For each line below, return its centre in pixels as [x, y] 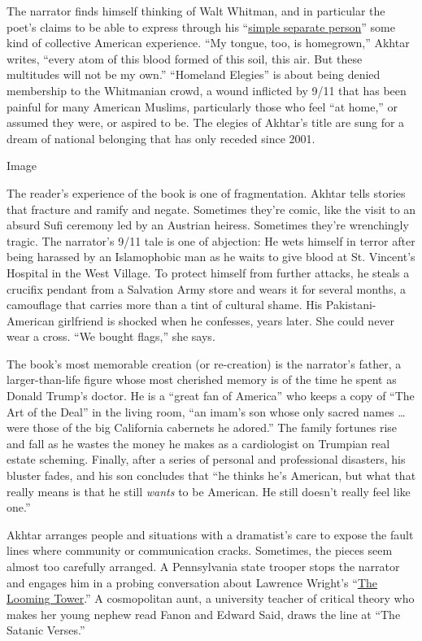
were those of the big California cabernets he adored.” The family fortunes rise [202, 427]
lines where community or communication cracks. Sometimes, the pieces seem [200, 550]
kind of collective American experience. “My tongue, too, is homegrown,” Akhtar [208, 43]
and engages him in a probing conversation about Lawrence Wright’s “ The [192, 582]
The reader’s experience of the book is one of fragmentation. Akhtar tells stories [206, 192]
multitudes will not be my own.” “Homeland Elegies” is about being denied [194, 74]
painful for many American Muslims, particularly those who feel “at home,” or [202, 106]
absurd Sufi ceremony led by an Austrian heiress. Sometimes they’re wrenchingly [208, 225]
